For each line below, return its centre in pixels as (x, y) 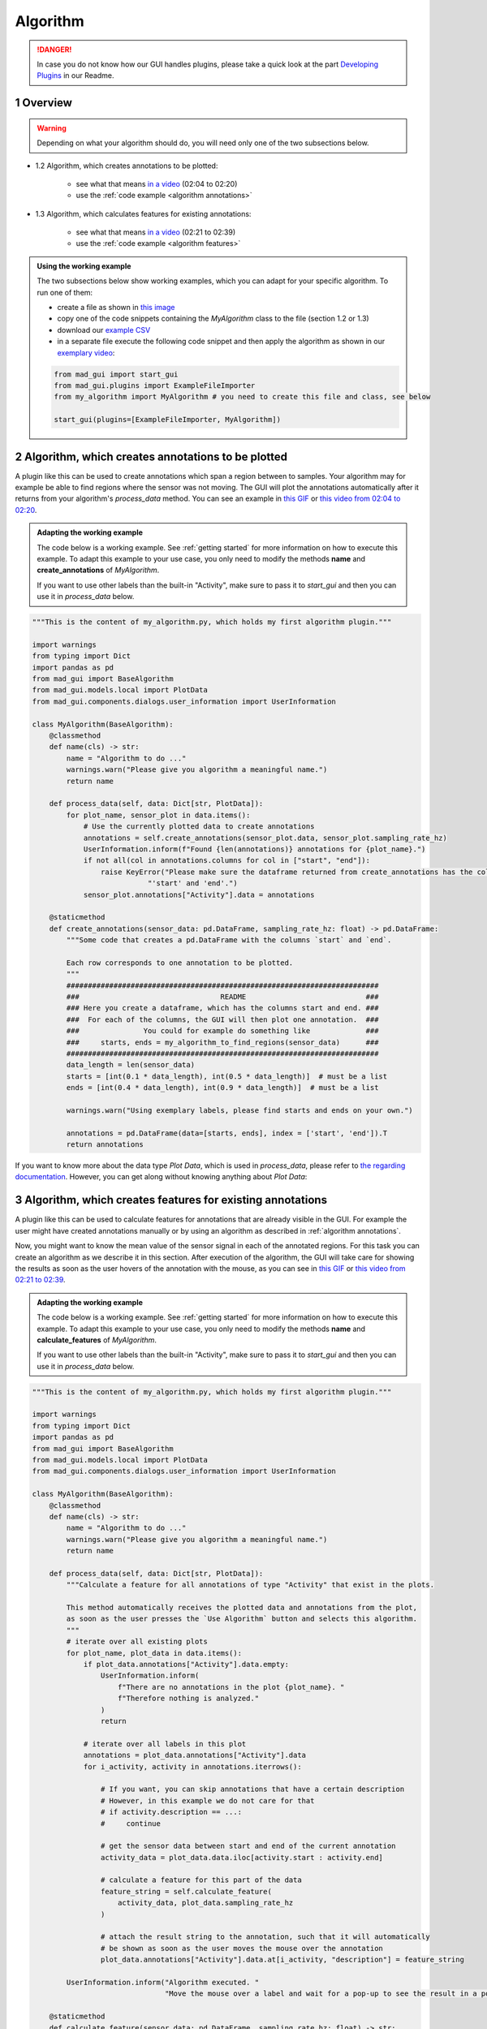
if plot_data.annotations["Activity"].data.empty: (186, 1665)
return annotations (105, 1145)
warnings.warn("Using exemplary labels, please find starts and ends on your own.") (239, 1110)
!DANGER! (54, 50)
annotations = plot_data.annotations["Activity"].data (195, 1755)
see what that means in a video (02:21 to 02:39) (156, 232)
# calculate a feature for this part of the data (201, 1880)
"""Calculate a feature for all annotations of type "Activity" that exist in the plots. (250, 1585)
